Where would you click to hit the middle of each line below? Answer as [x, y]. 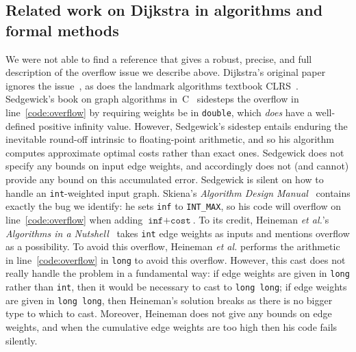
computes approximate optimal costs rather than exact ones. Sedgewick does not [175, 152]
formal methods [62, 30]
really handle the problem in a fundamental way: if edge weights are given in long [178, 273]
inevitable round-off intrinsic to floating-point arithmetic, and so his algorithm [170, 139]
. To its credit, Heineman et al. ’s [261, 219]
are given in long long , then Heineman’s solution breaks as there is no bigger [169, 300]
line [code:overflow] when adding [74, 219]
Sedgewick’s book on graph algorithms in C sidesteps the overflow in [152, 99]
